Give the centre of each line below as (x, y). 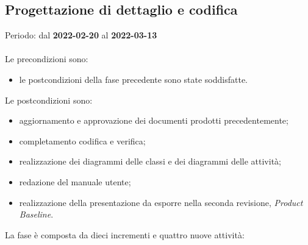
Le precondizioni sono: (47, 59)
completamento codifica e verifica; (82, 140)
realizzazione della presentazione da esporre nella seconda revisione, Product (161, 202)
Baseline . (36, 214)
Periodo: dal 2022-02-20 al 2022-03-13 (81, 35)
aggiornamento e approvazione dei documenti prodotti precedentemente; (154, 120)
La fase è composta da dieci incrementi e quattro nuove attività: (125, 234)
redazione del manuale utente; (75, 181)
